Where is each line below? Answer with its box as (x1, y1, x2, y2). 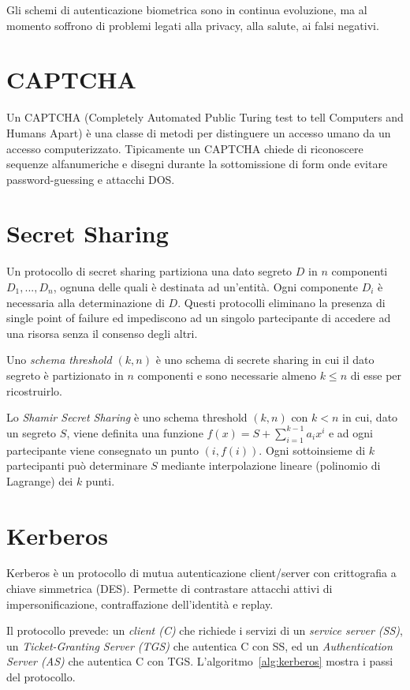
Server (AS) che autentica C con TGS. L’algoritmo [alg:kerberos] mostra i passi (6, 653, 393, 669)
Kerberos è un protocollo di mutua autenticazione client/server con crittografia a (6, 564, 397, 581)
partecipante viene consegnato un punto (6, 441, 199, 458)
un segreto (6, 424, 57, 441)
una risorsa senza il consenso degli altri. (6, 324, 198, 341)
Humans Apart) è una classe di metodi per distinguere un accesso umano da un (6, 124, 391, 141)
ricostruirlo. (6, 382, 62, 399)
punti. (85, 472, 115, 489)
